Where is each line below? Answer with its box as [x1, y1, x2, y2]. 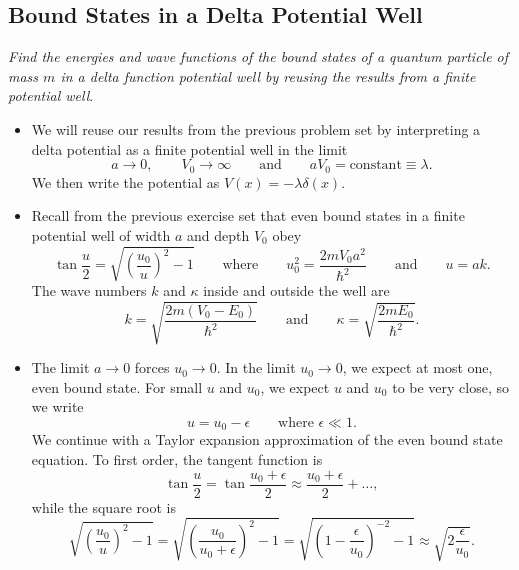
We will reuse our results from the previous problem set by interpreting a [31, 118, 481, 139]
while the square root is [31, 496, 176, 517]
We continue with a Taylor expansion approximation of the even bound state [31, 429, 503, 450]
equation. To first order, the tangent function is [31, 448, 323, 469]
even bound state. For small [31, 376, 203, 397]
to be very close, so [392, 376, 510, 397]
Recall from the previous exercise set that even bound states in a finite [31, 205, 465, 226]
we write [31, 396, 84, 417]
